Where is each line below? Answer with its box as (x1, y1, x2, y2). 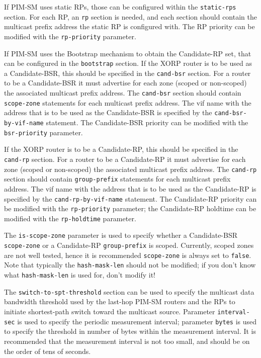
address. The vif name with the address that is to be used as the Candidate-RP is (4, 183, 256, 194)
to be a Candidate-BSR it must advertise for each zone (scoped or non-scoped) (4, 77, 247, 88)
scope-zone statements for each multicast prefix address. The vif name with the (4, 97, 251, 108)
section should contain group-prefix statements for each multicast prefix (4, 173, 231, 184)
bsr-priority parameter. (4, 127, 83, 137)
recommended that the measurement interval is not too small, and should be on (4, 335, 250, 346)
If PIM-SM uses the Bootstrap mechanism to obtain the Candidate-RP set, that (4, 48, 251, 58)
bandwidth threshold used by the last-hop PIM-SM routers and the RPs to (4, 296, 235, 307)
